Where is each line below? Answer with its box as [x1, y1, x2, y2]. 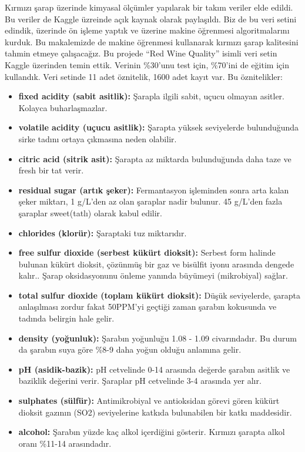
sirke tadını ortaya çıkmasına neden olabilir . [18, 132, 177, 145]
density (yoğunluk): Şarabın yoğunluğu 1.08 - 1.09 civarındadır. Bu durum [18, 332, 297, 344]
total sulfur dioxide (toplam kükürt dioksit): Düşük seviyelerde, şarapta [18, 289, 300, 301]
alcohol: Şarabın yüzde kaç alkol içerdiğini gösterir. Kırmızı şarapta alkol [18, 426, 285, 438]
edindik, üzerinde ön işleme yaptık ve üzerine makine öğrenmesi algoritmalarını [5, 24, 290, 36]
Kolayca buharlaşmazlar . [18, 101, 108, 113]
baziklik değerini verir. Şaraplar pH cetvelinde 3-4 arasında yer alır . [18, 374, 262, 387]
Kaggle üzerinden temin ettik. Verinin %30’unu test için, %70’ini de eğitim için [5, 58, 289, 71]
